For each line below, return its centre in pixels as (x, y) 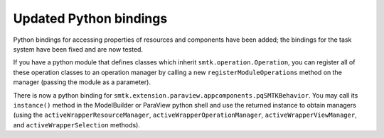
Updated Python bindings (90, 18)
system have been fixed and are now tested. (78, 49)
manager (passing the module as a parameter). (82, 82)
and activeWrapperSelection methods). (76, 125)
